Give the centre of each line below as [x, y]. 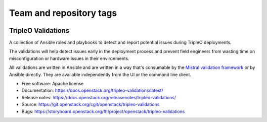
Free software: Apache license [53, 84]
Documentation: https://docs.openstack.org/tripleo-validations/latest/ [92, 91]
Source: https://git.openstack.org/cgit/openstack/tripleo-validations [90, 105]
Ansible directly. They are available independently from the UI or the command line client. [100, 74]
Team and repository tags [63, 13]
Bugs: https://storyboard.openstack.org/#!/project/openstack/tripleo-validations [103, 111]
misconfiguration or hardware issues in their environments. [69, 58]
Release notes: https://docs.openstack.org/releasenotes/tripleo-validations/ [99, 97]
